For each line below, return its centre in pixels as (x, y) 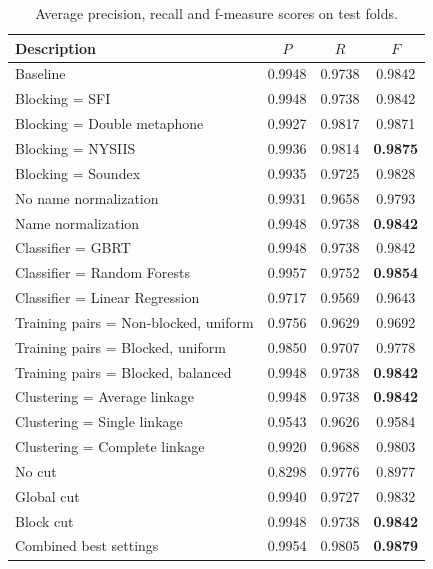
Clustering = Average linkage (105, 396)
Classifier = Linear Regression (107, 297)
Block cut (44, 520)
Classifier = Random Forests (102, 272)
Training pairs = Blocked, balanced (123, 371)
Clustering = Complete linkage (110, 446)
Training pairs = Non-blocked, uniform (134, 321)
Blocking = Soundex (78, 172)
